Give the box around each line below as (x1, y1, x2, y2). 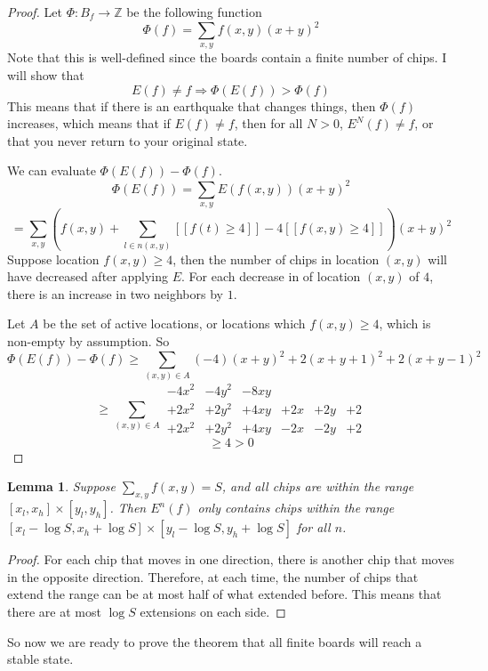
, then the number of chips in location (172, 249, 380, 268)
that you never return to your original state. (7, 131, 248, 150)
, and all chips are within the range (221, 477, 414, 496)
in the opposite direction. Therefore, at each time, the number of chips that (7, 567, 419, 586)
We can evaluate (7, 161, 96, 180)
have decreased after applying (7, 267, 168, 286)
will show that (7, 66, 84, 85)
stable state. (7, 650, 74, 668)
